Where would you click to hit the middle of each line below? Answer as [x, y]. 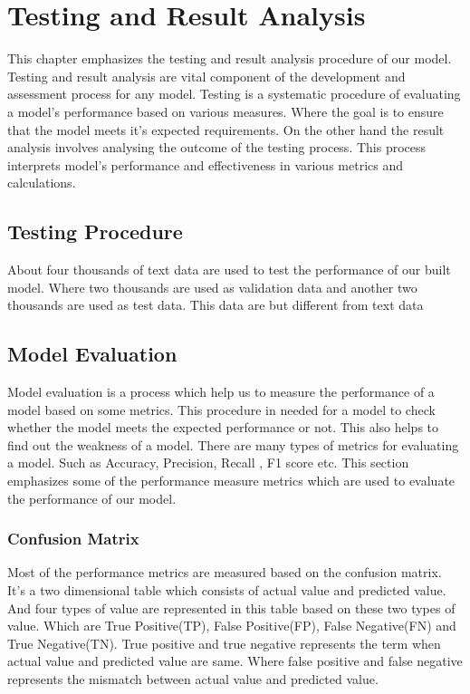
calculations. [42, 183]
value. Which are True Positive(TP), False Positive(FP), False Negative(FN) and [232, 626]
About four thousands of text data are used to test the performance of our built [229, 270]
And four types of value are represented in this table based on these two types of [231, 607]
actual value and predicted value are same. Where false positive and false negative [235, 661]
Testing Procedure [95, 231]
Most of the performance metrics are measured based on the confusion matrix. [225, 572]
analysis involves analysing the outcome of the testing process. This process [217, 147]
